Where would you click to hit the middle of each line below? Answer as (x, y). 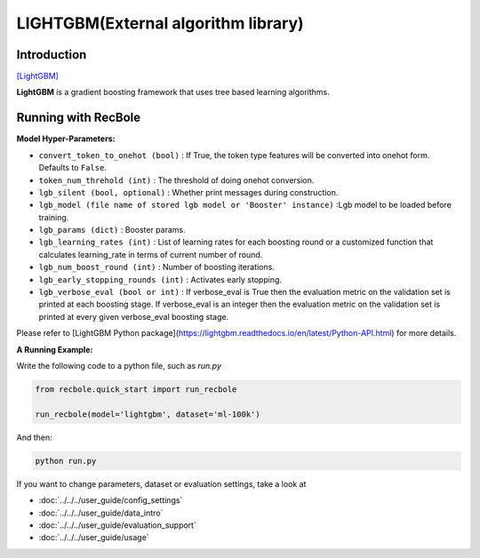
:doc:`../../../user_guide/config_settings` (111, 500)
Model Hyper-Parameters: (66, 139)
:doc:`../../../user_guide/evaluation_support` (118, 525)
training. (54, 217)
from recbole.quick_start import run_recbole (136, 389)
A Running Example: (55, 349)
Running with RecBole (79, 118)
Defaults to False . (72, 168)
